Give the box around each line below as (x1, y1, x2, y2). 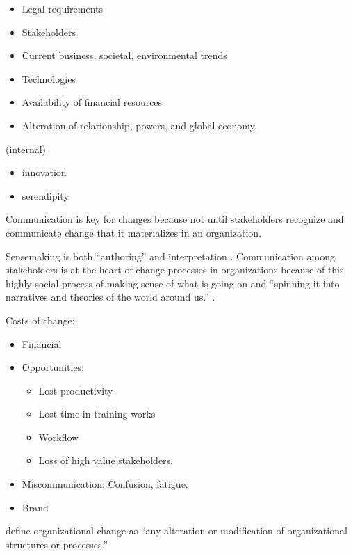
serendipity (22, 188, 69, 202)
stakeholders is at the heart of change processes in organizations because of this (6, 262, 344, 277)
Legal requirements (22, 1, 104, 15)
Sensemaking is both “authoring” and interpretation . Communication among (6, 248, 335, 263)
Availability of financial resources (22, 95, 163, 109)
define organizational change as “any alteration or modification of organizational (6, 523, 347, 538)
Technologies (22, 71, 76, 86)
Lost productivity (38, 383, 113, 397)
